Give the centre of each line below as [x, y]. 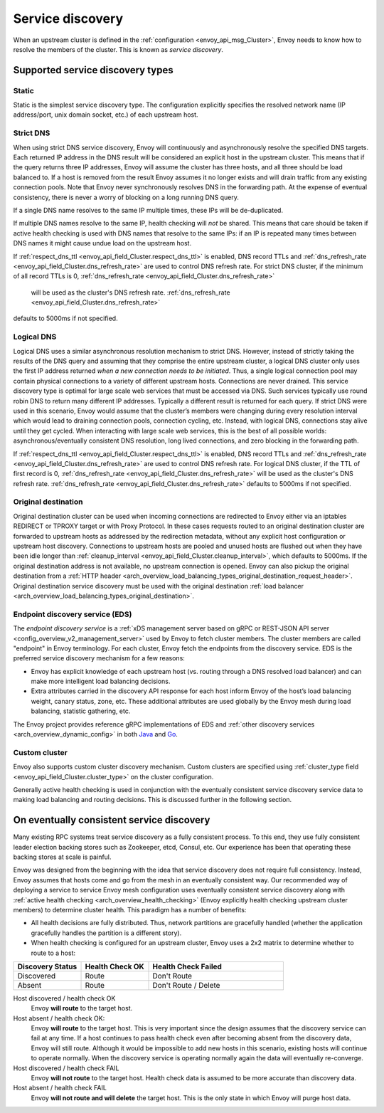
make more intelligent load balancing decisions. [101, 681]
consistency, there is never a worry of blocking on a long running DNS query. [126, 197]
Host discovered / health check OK [64, 998]
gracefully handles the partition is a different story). [106, 933]
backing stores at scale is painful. [62, 857]
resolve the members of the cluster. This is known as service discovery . [118, 49]
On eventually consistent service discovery [112, 820]
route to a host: [53, 953]
